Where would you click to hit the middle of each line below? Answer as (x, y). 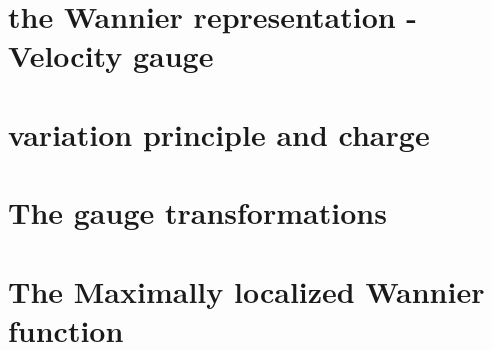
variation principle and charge (219, 133)
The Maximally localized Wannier (246, 290)
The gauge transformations (197, 212)
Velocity (65, 55)
